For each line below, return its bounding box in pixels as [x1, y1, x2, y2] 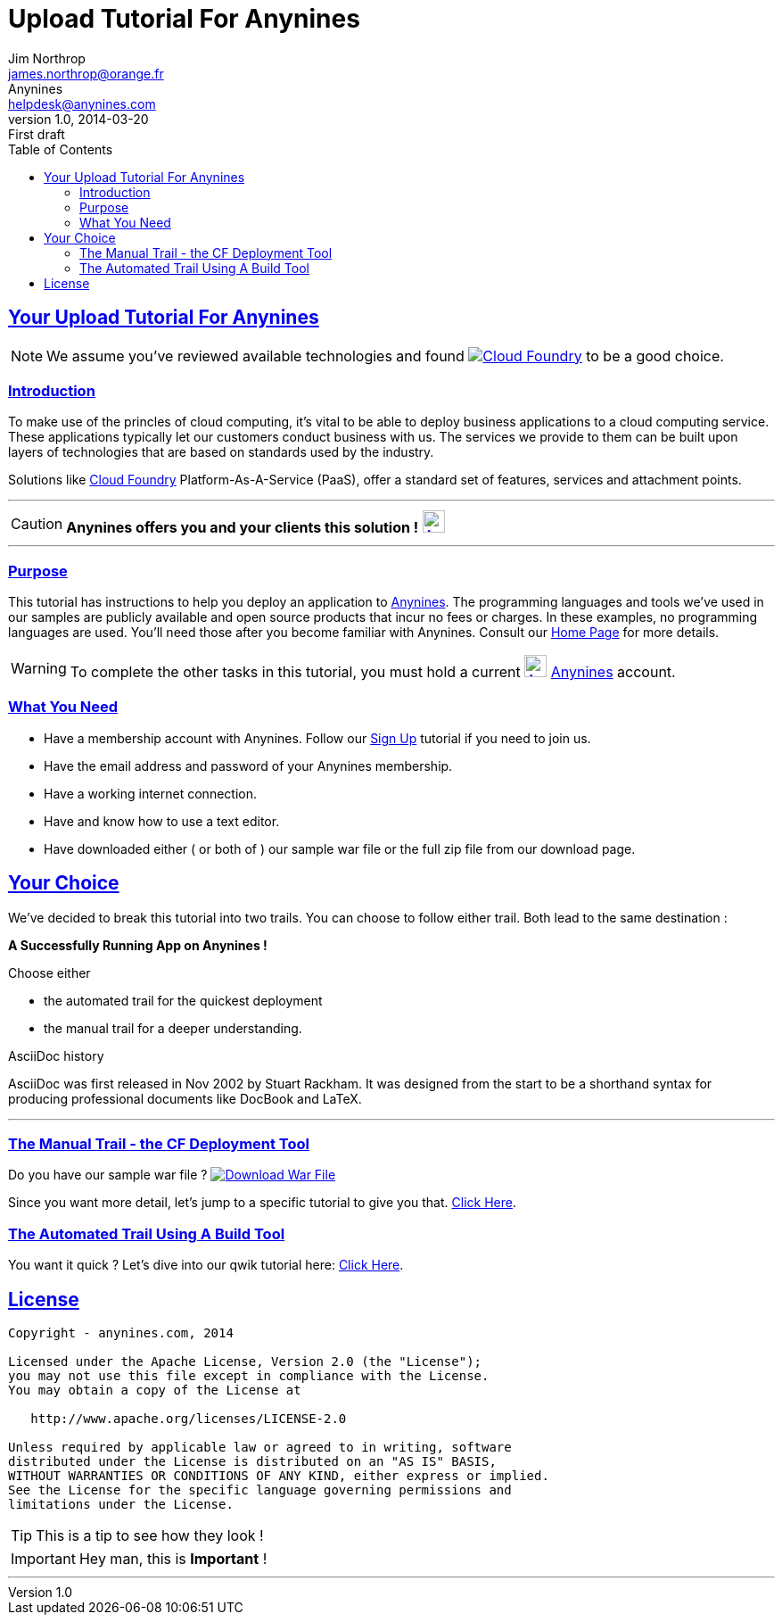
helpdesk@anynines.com [8, 95, 156, 112]
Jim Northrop [8, 50, 86, 66]
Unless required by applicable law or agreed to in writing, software [8, 1440, 512, 1455]
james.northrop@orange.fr [8, 65, 164, 81]
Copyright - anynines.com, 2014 [8, 1326, 234, 1341]
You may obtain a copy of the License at [8, 1383, 301, 1398]
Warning [11, 658, 67, 677]
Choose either [8, 964, 91, 981]
